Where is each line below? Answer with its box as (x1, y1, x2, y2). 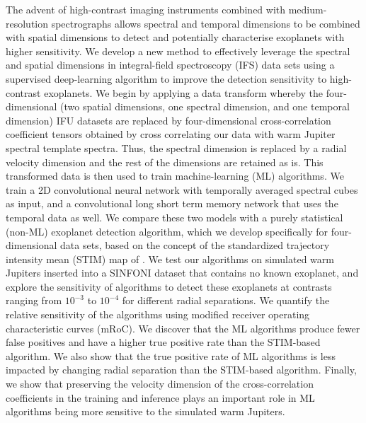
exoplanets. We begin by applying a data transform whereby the (44, 85, 324, 100)
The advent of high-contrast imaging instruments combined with (6, 2, 286, 16)
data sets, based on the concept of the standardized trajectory (60, 238, 330, 253)
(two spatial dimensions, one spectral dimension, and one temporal (60, 99, 350, 114)
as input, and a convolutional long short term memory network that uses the (6, 196, 338, 211)
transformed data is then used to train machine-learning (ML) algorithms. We (6, 168, 344, 183)
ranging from (6, 293, 62, 308)
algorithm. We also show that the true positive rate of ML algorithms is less (6, 348, 336, 363)
